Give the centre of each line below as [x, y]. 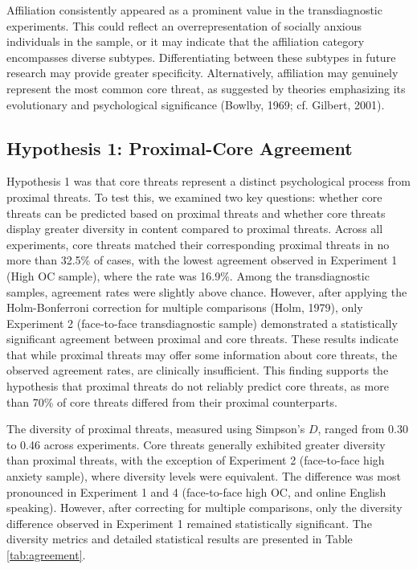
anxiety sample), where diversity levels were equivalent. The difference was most [204, 476]
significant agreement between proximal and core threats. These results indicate [202, 339]
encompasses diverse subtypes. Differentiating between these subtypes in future [201, 57]
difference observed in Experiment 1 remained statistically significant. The [189, 523]
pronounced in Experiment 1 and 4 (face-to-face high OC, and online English [196, 491]
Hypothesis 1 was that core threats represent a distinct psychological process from [208, 181]
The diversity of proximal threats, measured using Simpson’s [156, 429]
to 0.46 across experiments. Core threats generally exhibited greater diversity [196, 444]
